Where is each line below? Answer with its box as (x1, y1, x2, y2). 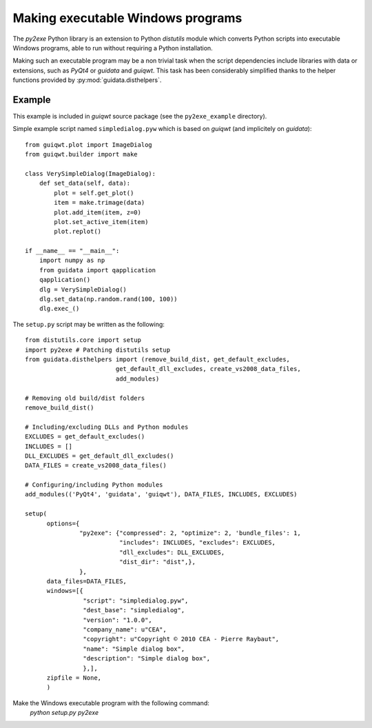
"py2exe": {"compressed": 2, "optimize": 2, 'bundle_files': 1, (79, 529, 301, 537)
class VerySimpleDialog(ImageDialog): (25, 170, 156, 177)
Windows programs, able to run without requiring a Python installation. (12, 43, 213, 52)
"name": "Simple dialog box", (83, 645, 185, 653)
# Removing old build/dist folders (25, 394, 145, 402)
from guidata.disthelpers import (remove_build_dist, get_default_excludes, (25, 356, 291, 363)
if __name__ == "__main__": (25, 247, 120, 255)
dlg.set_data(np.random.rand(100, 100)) (39, 295, 178, 303)
